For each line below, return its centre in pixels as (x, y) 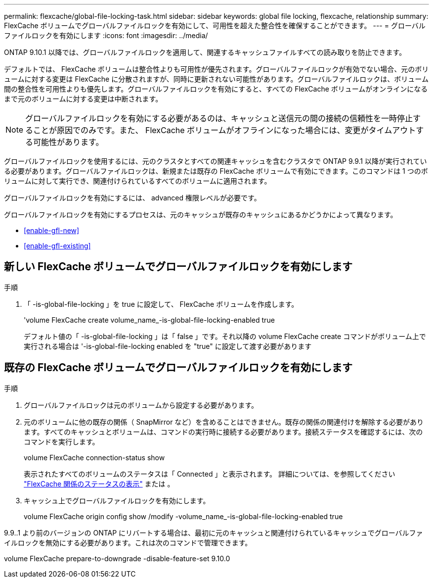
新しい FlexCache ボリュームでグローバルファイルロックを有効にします (178, 267)
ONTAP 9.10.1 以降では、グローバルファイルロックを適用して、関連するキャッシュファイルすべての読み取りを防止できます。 (205, 52)
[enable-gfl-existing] (57, 246)
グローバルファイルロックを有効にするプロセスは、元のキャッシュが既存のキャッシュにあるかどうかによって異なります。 (201, 215)
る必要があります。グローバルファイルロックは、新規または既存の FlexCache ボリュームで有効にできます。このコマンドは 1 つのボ (216, 171)
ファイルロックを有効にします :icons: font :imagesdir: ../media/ (106, 35)
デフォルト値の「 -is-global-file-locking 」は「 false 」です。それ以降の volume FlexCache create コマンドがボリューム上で (225, 336)
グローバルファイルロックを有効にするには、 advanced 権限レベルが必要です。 (132, 198)
